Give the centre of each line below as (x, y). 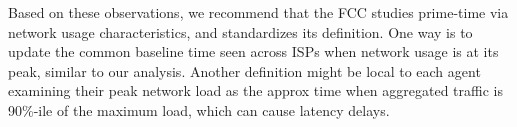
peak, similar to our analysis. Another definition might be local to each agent (244, 70)
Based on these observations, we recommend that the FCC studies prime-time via (258, 12)
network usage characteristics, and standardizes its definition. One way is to (240, 31)
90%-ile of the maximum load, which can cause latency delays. (199, 109)
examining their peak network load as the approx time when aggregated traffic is (255, 90)
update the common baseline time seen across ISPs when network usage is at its (253, 51)
